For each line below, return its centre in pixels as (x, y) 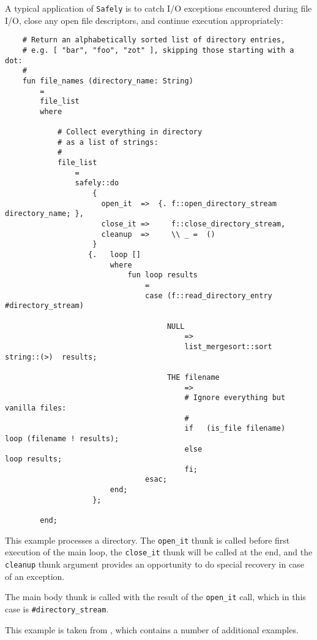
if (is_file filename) (235, 429)
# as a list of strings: (108, 142)
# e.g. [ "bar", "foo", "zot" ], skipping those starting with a (158, 50)
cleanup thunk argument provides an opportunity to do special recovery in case (155, 564)
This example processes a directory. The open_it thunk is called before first (147, 540)
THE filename (193, 377)
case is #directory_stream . (57, 608)
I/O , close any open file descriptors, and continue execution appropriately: (144, 20)
